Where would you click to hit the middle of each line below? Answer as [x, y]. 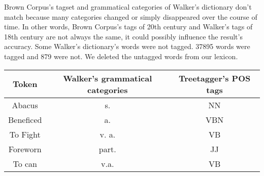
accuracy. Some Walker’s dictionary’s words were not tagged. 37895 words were [127, 46]
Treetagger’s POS [214, 78]
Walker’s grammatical [108, 78]
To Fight [25, 134]
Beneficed [25, 119]
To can [25, 163]
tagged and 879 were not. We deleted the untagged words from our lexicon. [121, 56]
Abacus [25, 105]
